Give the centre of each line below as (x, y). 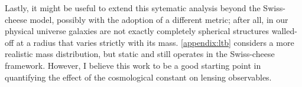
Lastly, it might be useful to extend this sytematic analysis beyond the (133, 8)
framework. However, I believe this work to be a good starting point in (133, 65)
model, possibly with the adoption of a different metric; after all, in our (159, 19)
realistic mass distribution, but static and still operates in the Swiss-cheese (140, 54)
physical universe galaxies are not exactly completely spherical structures (137, 31)
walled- (284, 31)
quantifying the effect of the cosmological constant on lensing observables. (138, 77)
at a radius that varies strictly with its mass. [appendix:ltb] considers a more (155, 42)
